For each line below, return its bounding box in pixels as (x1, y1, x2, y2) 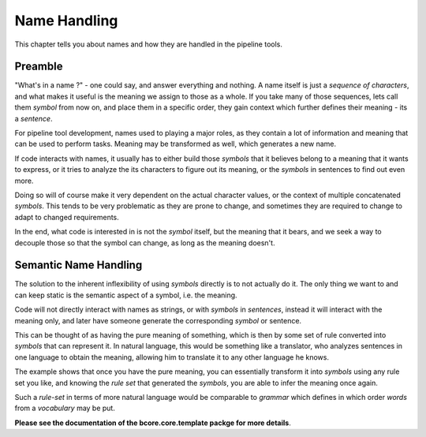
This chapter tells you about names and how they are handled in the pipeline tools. (14, 39, 283, 49)
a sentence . (14, 114, 53, 123)
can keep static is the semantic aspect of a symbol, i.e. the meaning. (14, 290, 237, 300)
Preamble (14, 60, 63, 73)
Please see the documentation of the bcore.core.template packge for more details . (14, 418, 291, 428)
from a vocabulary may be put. (14, 403, 116, 413)
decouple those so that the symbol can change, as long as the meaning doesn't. (14, 237, 275, 248)
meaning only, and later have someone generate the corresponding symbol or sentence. (14, 316, 302, 325)
